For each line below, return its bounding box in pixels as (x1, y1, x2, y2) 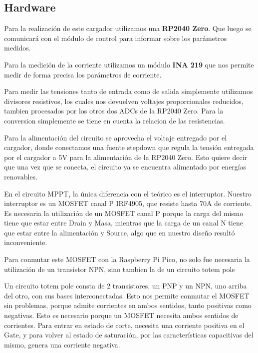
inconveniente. (4, 237, 47, 247)
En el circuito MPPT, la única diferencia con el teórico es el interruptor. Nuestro (4, 188, 252, 198)
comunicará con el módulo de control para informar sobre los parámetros (4, 32, 227, 43)
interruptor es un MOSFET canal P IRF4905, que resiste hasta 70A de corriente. (4, 198, 252, 208)
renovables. (4, 171, 38, 181)
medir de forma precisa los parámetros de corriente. (4, 69, 162, 79)
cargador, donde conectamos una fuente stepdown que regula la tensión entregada (4, 142, 254, 152)
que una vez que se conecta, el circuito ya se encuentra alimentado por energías (4, 161, 247, 172)
